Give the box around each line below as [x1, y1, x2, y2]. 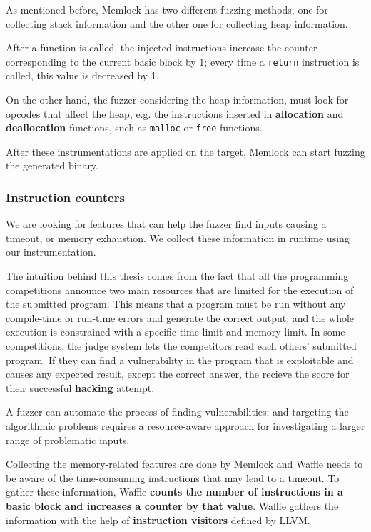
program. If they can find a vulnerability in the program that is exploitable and [6, 352, 354, 367]
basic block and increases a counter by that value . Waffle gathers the [6, 498, 339, 513]
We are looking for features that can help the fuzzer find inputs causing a [6, 216, 327, 231]
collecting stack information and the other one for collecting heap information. [6, 16, 348, 31]
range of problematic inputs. [6, 432, 130, 447]
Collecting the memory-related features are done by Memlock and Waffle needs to [6, 456, 363, 471]
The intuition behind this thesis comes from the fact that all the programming [6, 268, 349, 283]
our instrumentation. [6, 244, 96, 259]
